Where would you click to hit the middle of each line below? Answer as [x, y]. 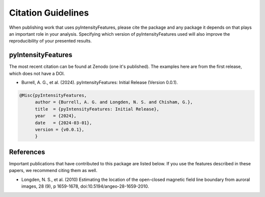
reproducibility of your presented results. [50, 41]
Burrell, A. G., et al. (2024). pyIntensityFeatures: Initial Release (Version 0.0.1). [100, 83]
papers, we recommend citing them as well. [53, 171]
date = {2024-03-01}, [64, 123]
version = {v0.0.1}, [60, 129]
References [27, 152]
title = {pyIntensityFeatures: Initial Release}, [97, 109]
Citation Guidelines [49, 13]
